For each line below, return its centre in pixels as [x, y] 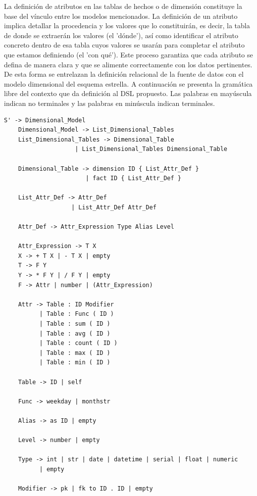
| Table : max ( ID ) [75, 353]
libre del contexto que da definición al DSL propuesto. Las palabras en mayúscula [128, 93]
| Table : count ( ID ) [78, 343]
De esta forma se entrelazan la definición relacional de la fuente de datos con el [124, 74]
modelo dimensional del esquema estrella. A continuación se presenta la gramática [128, 83]
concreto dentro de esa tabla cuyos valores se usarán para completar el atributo [124, 45]
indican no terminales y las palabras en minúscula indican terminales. [109, 103]
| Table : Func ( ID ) [77, 314]
